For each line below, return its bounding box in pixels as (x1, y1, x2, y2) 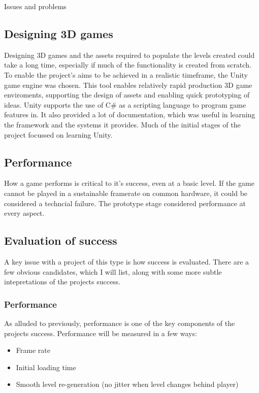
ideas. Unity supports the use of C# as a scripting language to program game (4, 99, 246, 110)
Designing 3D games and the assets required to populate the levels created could (4, 49, 255, 60)
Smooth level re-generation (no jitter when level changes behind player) (16, 379, 239, 389)
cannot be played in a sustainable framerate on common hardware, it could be (4, 187, 248, 198)
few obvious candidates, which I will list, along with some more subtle (4, 266, 222, 277)
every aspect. (4, 208, 45, 218)
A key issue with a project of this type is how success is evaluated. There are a (4, 256, 249, 267)
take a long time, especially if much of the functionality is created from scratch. (4, 59, 251, 70)
